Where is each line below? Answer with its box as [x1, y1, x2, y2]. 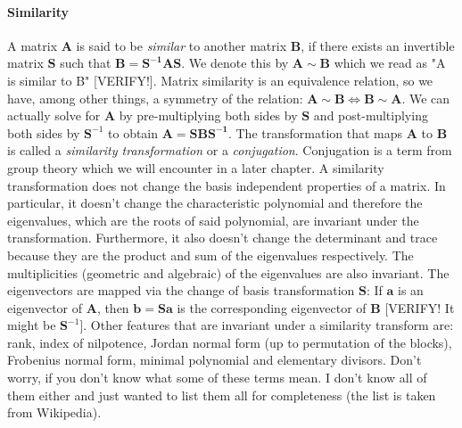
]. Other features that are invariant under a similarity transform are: [79, 316, 454, 334]
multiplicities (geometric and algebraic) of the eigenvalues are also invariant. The [7, 263, 450, 282]
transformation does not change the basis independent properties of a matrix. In [7, 176, 446, 194]
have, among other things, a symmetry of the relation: [7, 88, 303, 107]
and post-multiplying [313, 106, 428, 125]
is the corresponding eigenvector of [177, 298, 367, 317]
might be [7, 316, 56, 334]
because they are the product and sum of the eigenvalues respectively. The [7, 245, 414, 264]
